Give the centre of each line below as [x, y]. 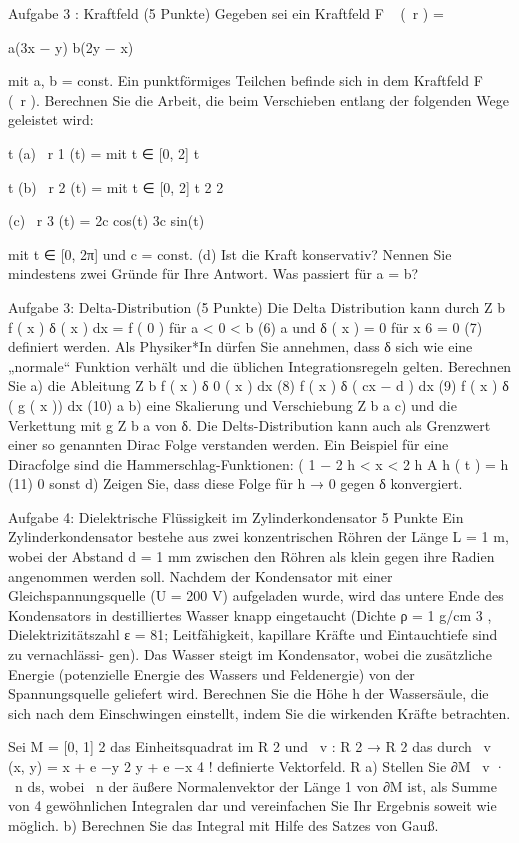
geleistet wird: [51, 119]
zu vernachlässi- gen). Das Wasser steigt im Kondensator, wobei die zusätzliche [250, 654]
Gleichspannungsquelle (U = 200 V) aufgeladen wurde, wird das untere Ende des [256, 595]
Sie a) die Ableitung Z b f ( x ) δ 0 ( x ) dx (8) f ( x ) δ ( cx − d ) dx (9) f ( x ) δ [258, 385]
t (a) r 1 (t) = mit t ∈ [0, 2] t [104, 152]
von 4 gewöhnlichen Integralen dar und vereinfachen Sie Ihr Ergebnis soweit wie [252, 805]
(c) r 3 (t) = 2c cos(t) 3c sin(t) [106, 220]
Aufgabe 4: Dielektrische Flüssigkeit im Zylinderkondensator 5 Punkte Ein [236, 516]
